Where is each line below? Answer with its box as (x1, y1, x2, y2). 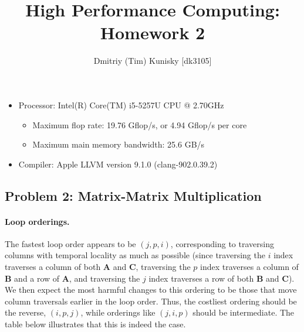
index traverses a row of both (148, 272, 254, 284)
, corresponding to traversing (170, 237, 274, 249)
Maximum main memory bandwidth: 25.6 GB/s (32, 138, 205, 150)
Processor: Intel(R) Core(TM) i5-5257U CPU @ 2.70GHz (18, 98, 224, 111)
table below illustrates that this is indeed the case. (5, 318, 186, 330)
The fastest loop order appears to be (5, 237, 136, 249)
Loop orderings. (5, 215, 70, 227)
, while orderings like (80, 306, 156, 319)
